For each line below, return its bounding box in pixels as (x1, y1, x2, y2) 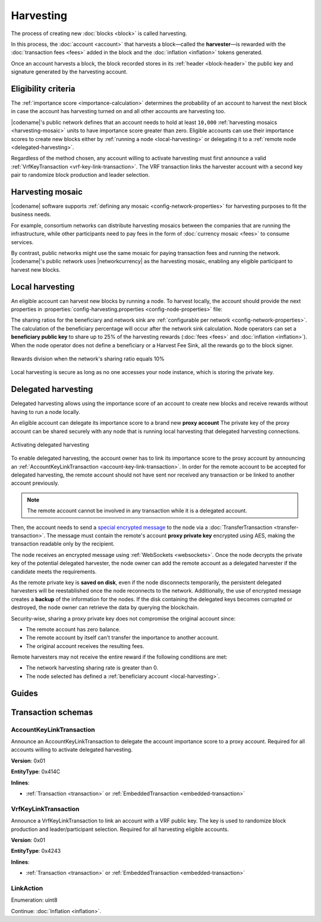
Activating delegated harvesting (11, 441, 89, 448)
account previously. (11, 479, 59, 487)
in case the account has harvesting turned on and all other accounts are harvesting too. (11, 108, 226, 115)
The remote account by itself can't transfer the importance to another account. (26, 634, 219, 641)
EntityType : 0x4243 (11, 848, 61, 855)
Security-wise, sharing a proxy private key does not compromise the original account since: (11, 615, 236, 622)
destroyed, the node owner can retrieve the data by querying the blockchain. (11, 604, 199, 611)
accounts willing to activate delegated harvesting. (11, 746, 133, 753)
